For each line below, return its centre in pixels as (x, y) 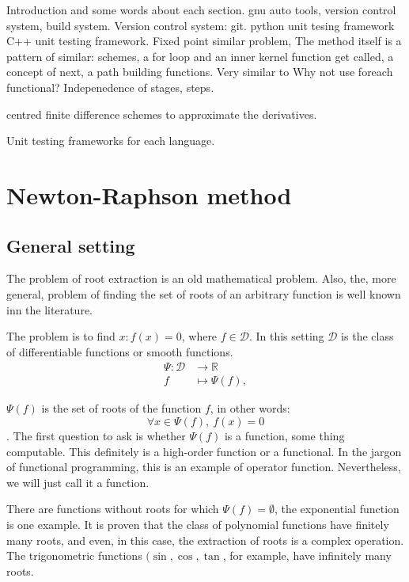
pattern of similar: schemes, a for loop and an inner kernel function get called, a (200, 56)
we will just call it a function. (78, 482)
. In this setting (286, 336)
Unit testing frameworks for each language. (111, 141)
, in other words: (250, 408)
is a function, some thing (284, 435)
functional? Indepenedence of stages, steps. (110, 87)
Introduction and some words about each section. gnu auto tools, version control (201, 10)
